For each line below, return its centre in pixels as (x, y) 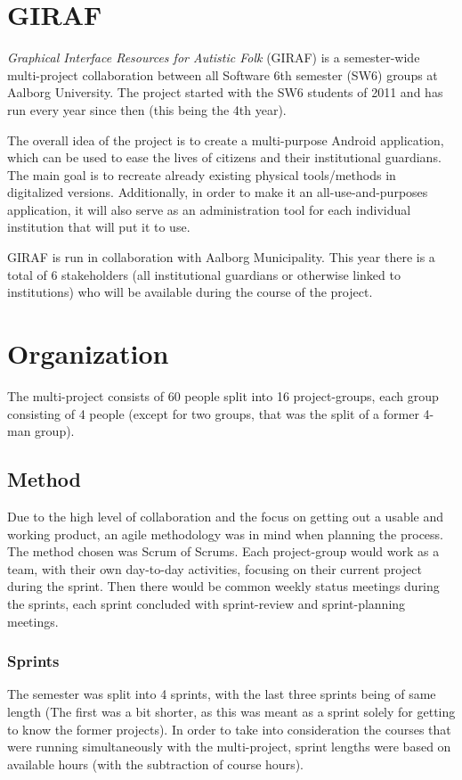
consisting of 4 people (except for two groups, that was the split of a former (213, 413)
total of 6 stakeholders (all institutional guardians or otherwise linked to (204, 274)
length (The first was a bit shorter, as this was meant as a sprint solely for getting (231, 711)
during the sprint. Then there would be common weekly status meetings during (223, 586)
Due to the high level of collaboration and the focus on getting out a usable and (226, 516)
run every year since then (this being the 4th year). (147, 109)
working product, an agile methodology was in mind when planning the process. (225, 534)
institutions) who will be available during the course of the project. (190, 292)
